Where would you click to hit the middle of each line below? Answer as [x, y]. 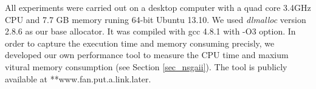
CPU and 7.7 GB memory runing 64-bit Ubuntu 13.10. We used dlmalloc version [156, 19]
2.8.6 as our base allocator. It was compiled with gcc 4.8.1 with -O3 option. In [150, 31]
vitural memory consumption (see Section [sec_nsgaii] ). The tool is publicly [146, 66]
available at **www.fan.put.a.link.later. [78, 78]
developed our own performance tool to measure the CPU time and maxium [147, 55]
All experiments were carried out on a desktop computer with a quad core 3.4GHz [158, 7]
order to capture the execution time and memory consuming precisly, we [140, 43]
